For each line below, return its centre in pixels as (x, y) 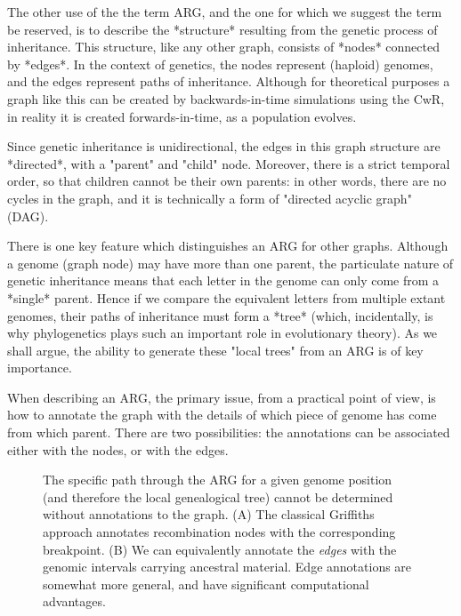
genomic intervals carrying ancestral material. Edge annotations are (227, 567)
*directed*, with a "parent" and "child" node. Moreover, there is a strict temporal (229, 163)
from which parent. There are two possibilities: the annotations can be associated (229, 432)
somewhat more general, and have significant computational (206, 584)
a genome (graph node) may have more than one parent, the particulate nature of (230, 263)
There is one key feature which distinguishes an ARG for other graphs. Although (228, 246)
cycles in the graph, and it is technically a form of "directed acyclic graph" (210, 198)
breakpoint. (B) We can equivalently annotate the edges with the (220, 549)
